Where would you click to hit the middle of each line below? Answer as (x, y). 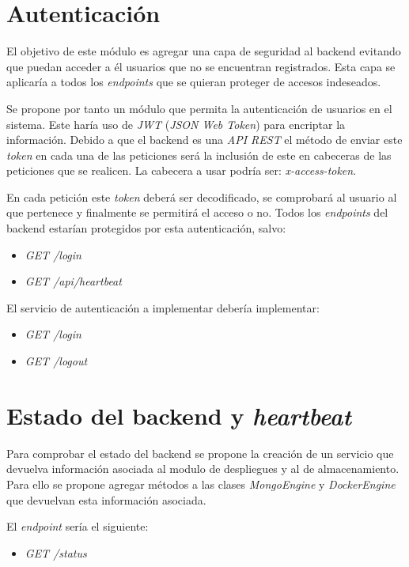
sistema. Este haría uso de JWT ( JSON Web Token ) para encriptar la (176, 124)
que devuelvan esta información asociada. (106, 499)
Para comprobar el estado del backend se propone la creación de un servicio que (200, 453)
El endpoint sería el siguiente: (78, 526)
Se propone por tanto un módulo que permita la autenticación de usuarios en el (199, 108)
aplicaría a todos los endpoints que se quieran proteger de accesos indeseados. (194, 82)
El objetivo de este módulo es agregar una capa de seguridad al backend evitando (204, 51)
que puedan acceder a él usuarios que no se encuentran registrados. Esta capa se (201, 66)
